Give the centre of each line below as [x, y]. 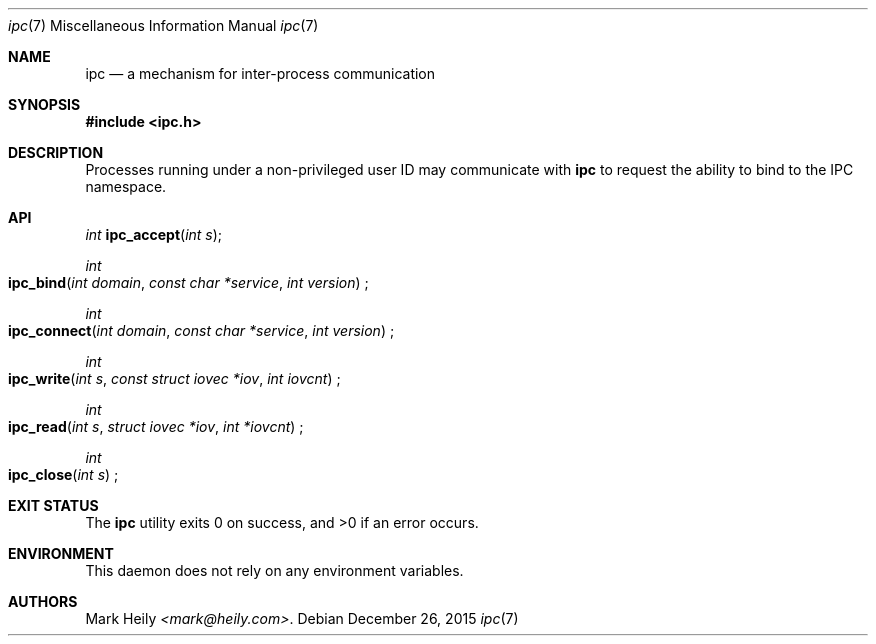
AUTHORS [43, 601]
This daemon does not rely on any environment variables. [274, 570]
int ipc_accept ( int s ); [154, 234]
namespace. [126, 186]
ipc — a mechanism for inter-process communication [260, 73]
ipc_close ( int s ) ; [63, 474]
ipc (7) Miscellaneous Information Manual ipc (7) [163, 25]
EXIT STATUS [53, 505]
